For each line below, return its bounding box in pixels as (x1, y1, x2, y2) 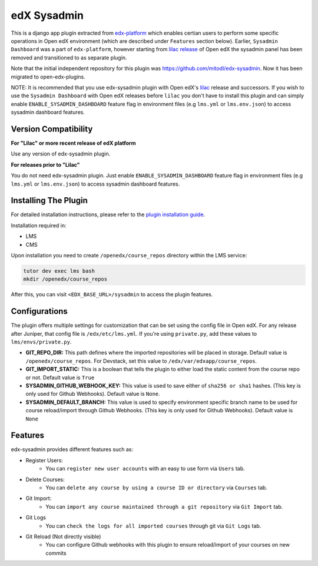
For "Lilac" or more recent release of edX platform (11, 139, 136, 147)
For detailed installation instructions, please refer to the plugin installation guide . (11, 211, 206, 218)
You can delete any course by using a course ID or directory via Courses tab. (45, 484, 268, 491)
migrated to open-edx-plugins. (11, 73, 85, 80)
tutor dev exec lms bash (23, 267, 95, 274)
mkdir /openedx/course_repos (23, 276, 108, 283)
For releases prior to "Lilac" (11, 161, 80, 168)
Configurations (11, 306, 68, 316)
